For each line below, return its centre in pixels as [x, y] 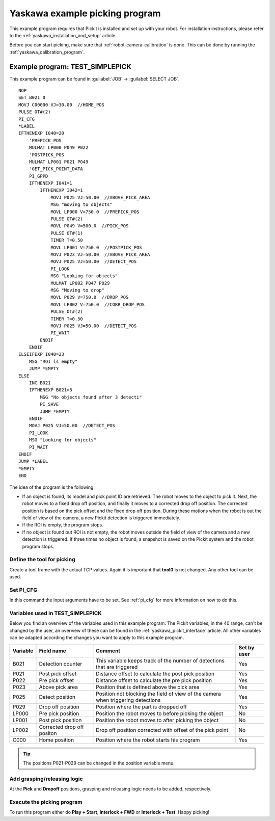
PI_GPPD [38, 176]
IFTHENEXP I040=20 [42, 133]
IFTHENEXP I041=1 [50, 183]
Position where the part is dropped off [141, 707]
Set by [246, 647]
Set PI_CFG [23, 590]
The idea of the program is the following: [52, 487]
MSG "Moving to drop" [77, 290]
